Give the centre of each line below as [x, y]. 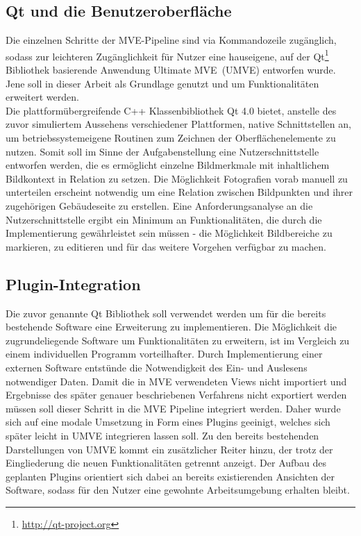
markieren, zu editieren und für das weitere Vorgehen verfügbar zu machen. [166, 246]
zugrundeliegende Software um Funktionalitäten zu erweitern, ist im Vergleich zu [178, 340]
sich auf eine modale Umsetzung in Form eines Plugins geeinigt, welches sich [168, 422]
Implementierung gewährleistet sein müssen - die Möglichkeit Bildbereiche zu [169, 233]
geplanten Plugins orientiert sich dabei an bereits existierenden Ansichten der [170, 476]
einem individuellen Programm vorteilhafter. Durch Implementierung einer [164, 354]
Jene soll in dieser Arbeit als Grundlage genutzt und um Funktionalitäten [162, 83]
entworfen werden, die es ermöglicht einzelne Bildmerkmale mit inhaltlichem [168, 165]
